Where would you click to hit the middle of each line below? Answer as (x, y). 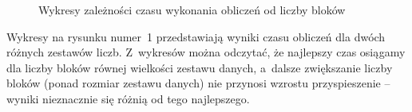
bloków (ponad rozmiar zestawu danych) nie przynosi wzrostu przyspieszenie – (198, 83)
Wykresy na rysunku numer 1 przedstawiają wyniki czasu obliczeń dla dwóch (196, 36)
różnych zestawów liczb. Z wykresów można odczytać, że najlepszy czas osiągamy (206, 52)
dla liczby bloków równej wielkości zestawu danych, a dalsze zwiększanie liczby (200, 67)
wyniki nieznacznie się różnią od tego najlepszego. (128, 98)
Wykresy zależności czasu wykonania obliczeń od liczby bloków (192, 10)
